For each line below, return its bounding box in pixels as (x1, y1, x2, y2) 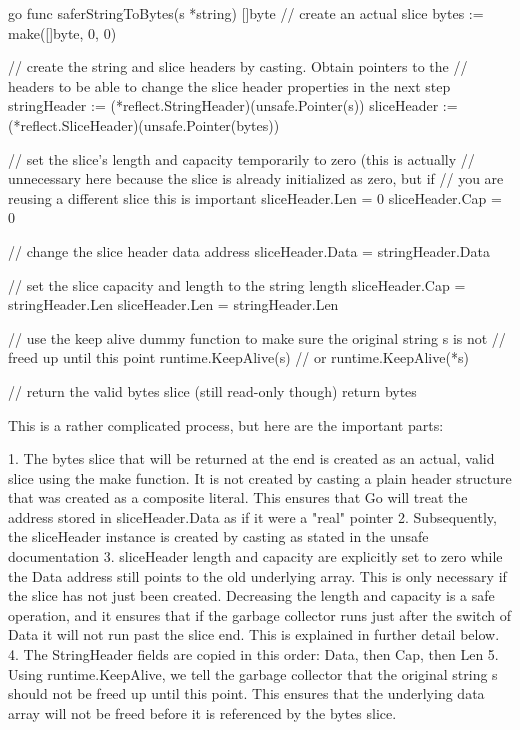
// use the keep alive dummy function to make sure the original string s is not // (8, 327, 506, 348)
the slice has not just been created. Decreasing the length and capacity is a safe (8, 585, 495, 606)
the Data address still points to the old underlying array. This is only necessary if (8, 565, 507, 586)
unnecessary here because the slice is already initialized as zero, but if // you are (8, 168, 504, 189)
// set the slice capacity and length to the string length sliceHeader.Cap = (8, 274, 466, 295)
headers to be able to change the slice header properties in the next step (8, 75, 451, 96)
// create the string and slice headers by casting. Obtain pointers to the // (8, 56, 468, 77)
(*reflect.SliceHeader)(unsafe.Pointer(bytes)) (8, 114, 280, 135)
